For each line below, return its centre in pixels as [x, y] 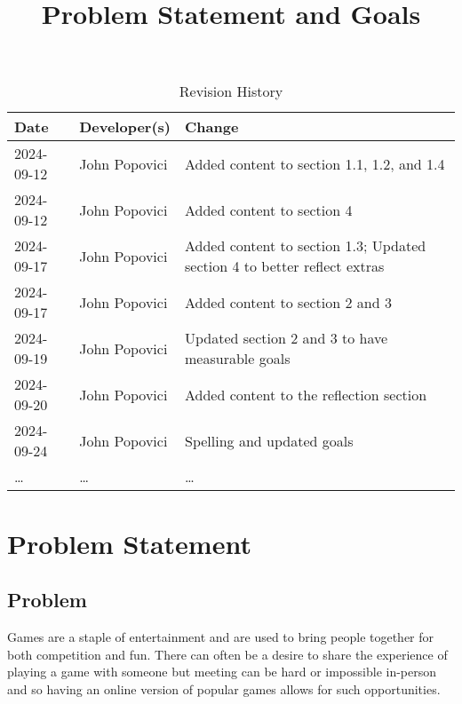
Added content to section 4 [269, 210]
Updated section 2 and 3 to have [287, 338]
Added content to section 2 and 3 [288, 302]
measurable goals [238, 359]
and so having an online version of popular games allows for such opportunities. [224, 688]
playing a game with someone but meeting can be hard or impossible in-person [222, 672]
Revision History [231, 91]
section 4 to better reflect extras [285, 266]
